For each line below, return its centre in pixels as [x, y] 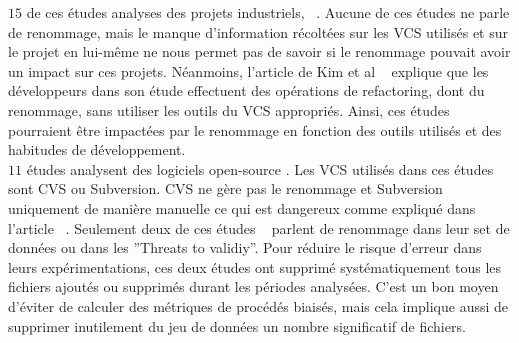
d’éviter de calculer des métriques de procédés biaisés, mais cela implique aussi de [258, 305]
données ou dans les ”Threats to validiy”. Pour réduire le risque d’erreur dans [245, 247]
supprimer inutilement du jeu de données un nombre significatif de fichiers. [237, 325]
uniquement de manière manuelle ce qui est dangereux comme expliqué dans [242, 207]
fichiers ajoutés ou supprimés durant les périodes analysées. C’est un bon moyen [253, 286]
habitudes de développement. [97, 149]
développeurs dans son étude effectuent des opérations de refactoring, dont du [246, 90]
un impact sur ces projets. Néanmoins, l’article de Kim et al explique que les [248, 70]
